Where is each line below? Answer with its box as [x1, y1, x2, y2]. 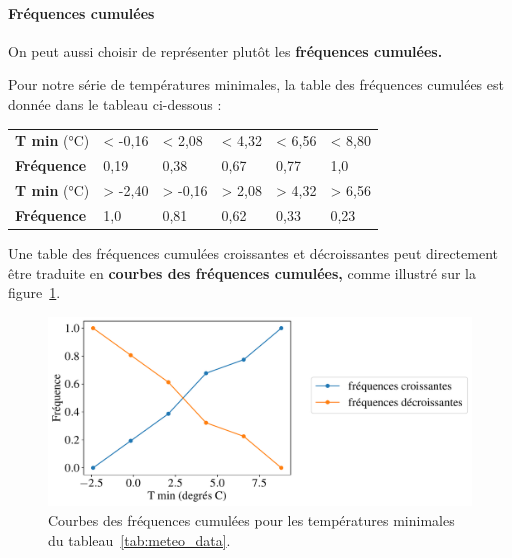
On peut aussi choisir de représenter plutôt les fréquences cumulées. [8, 40, 443, 61]
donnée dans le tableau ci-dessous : [8, 93, 222, 114]
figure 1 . [8, 282, 61, 303]
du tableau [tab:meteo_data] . [48, 529, 231, 550]
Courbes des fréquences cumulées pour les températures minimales [48, 509, 455, 530]
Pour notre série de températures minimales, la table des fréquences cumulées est [8, 74, 504, 95]
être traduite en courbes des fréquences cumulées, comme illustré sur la [8, 262, 476, 283]
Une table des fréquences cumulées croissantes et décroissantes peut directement [8, 242, 498, 263]
